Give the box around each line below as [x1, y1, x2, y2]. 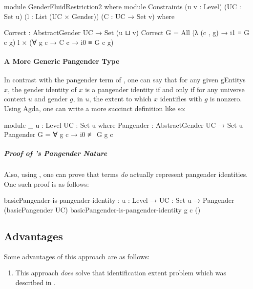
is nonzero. [210, 94, 242, 104]
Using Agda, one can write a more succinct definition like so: [4, 103, 186, 113]
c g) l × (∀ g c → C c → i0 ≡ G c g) [4, 37, 114, 47]
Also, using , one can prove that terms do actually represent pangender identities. [4, 169, 248, 179]
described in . [15, 277, 56, 288]
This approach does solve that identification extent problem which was [15, 268, 227, 278]
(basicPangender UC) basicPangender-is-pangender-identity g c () [4, 205, 201, 215]
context [4, 94, 26, 104]
